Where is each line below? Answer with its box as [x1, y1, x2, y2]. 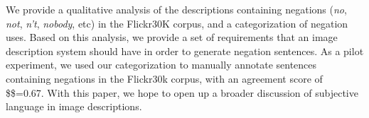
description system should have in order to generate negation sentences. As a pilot [6, 43, 364, 58]
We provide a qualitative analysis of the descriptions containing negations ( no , [6, 2, 347, 16]
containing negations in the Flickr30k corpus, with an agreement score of [6, 71, 323, 85]
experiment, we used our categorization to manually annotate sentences [6, 57, 317, 72]
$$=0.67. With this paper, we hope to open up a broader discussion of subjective [6, 85, 358, 100]
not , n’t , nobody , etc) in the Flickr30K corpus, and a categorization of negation [6, 16, 348, 30]
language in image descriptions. [6, 99, 142, 114]
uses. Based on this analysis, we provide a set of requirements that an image [6, 30, 338, 45]
